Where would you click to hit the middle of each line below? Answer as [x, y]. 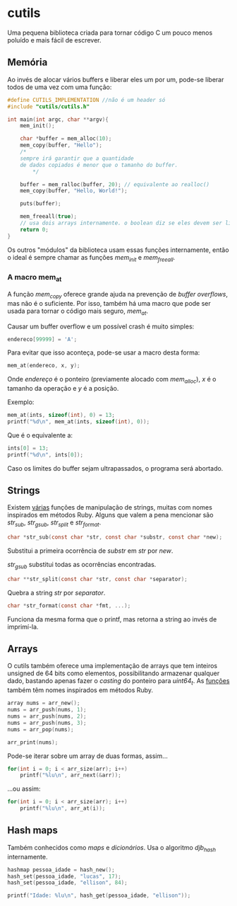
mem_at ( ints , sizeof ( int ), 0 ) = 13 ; [61, 415]
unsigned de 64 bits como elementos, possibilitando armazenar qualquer [114, 673]
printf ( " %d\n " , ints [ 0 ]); [45, 454]
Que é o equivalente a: [40, 435]
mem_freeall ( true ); [49, 217]
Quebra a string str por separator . [56, 592]
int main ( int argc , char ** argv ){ [58, 119]
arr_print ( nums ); [33, 742]
